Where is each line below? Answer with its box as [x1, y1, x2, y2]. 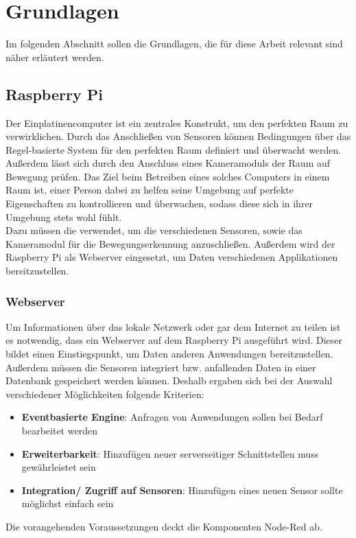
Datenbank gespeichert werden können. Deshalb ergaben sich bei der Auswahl [5, 373, 333, 388]
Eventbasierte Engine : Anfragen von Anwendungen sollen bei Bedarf [21, 410, 323, 424]
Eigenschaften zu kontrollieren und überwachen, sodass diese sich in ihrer [5, 196, 313, 211]
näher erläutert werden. [5, 49, 104, 64]
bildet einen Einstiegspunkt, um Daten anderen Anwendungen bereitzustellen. [5, 347, 333, 361]
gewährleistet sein [21, 460, 96, 474]
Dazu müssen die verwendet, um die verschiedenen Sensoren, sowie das [5, 223, 302, 237]
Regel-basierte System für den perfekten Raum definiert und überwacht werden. [5, 142, 342, 156]
